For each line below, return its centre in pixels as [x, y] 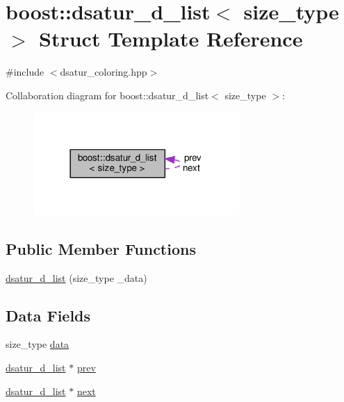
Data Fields [48, 315]
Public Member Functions [101, 248]
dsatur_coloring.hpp [104, 72]
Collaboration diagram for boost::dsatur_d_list [107, 95]
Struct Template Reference [171, 39]
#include [25, 72]
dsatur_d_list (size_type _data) [76, 277]
